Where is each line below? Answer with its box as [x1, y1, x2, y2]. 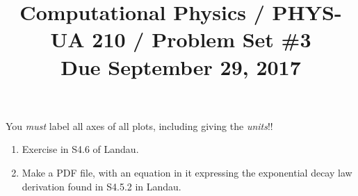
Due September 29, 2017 [60, 52, 301, 81]
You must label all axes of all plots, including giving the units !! [6, 118, 273, 133]
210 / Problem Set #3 [92, 25, 311, 54]
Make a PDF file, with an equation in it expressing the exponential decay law [22, 165, 352, 179]
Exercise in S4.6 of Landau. [22, 142, 139, 156]
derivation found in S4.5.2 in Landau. [22, 179, 181, 193]
